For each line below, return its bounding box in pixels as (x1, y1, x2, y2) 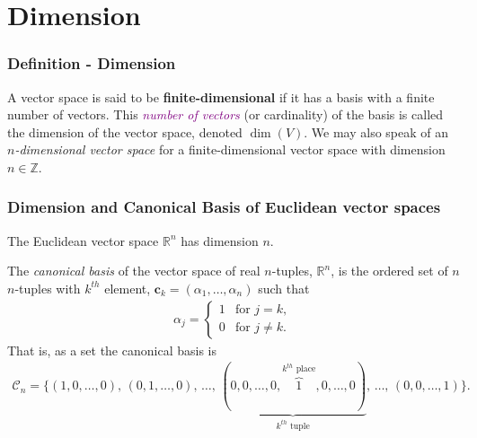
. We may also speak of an (304, 122, 449, 141)
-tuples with (14, 278, 81, 297)
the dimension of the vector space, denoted (7, 122, 243, 141)
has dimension (181, 231, 259, 250)
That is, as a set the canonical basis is (7, 340, 216, 359)
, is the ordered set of (331, 261, 448, 280)
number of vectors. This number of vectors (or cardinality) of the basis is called (7, 105, 444, 124)
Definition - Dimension (7, 52, 176, 74)
